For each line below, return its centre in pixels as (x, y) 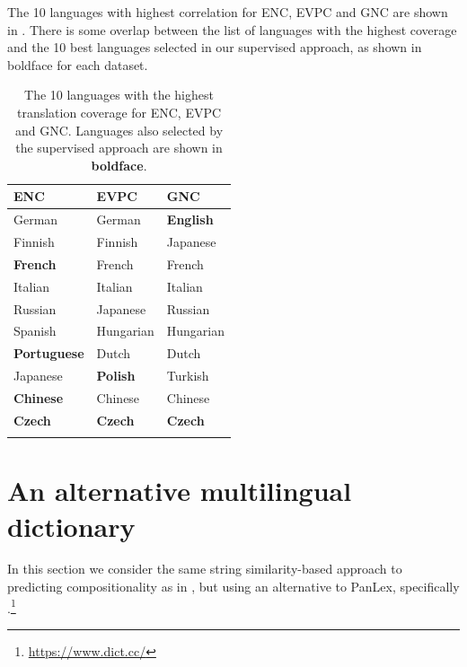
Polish (116, 376)
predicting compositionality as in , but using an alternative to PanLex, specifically (233, 587)
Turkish (188, 376)
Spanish (35, 331)
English (190, 219)
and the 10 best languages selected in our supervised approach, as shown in (215, 47)
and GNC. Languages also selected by (119, 130)
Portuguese (49, 353)
